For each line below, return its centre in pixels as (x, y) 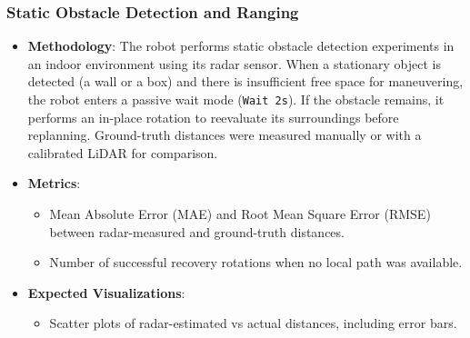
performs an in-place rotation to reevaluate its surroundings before (213, 117)
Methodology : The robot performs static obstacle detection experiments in (241, 46)
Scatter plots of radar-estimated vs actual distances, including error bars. (253, 323)
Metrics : (54, 183)
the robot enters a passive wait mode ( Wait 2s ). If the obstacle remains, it (236, 99)
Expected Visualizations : (106, 292)
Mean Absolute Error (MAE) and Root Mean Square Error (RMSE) (240, 214)
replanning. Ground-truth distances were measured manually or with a (225, 135)
